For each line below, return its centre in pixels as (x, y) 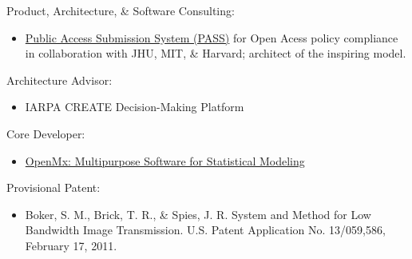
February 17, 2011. (71, 245)
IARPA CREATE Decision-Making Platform (135, 107)
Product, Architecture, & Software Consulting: (121, 10)
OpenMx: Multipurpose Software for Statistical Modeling (165, 160)
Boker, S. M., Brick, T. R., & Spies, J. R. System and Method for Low (198, 214)
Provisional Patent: (53, 187)
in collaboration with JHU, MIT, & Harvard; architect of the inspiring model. (216, 53)
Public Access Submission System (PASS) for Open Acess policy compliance (212, 37)
